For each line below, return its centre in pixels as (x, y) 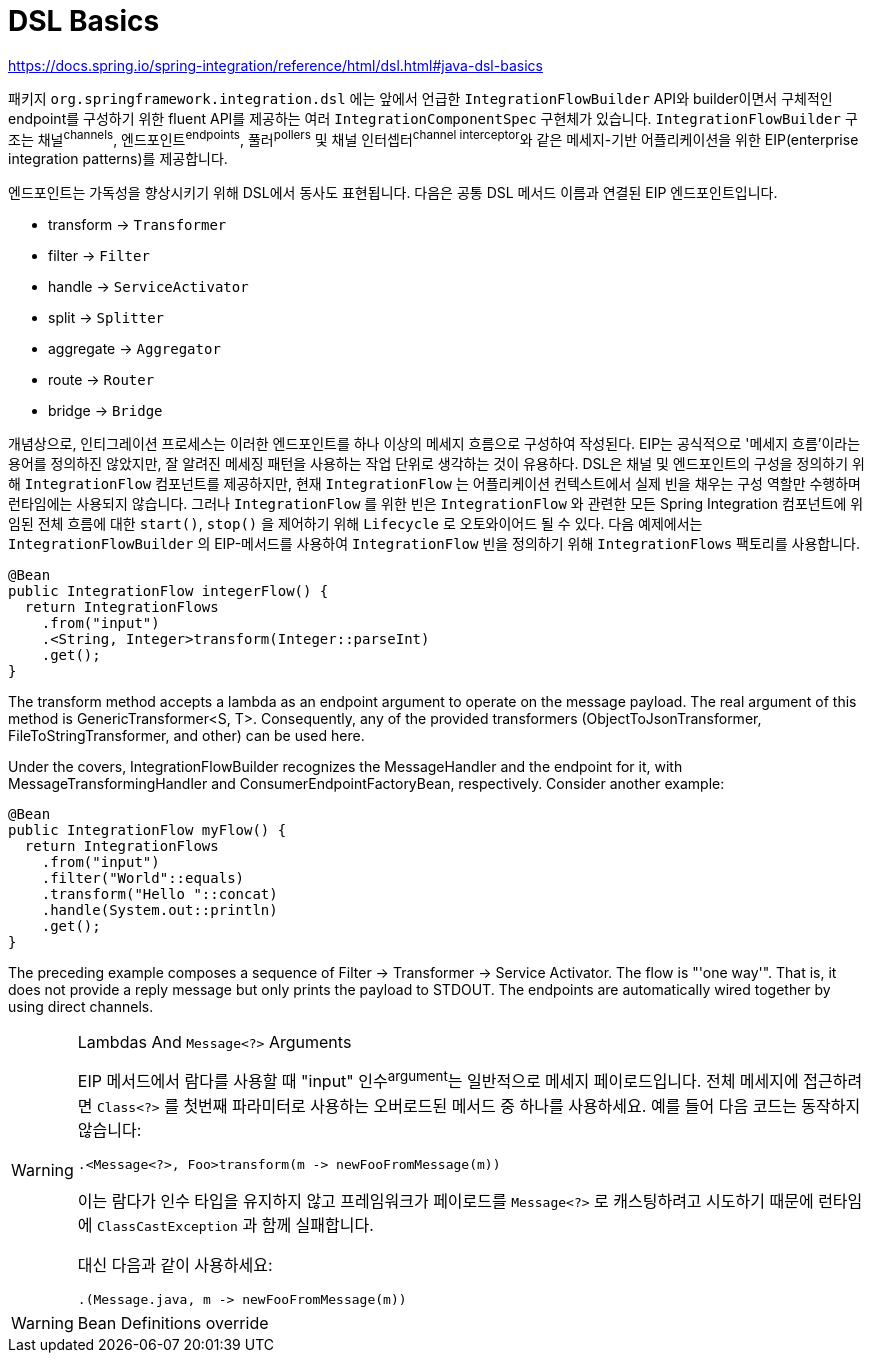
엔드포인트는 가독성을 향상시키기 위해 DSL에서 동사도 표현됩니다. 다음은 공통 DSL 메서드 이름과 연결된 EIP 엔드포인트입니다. (393, 193)
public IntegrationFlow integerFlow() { (168, 591)
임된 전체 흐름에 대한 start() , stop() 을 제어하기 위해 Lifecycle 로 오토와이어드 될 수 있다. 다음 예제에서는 (355, 524)
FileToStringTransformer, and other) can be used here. (186, 736)
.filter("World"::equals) (143, 878)
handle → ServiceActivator (148, 287)
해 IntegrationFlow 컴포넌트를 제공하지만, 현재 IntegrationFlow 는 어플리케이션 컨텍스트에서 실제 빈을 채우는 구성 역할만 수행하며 (435, 484)
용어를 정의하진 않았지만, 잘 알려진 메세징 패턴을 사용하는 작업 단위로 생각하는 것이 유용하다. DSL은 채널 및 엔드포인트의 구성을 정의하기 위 (436, 464)
